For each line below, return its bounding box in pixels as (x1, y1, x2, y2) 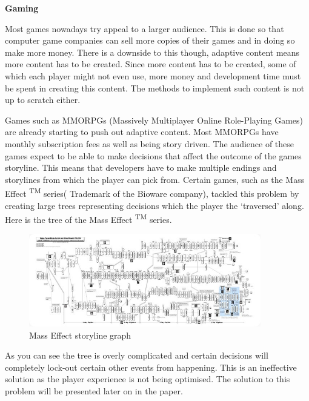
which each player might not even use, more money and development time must (5, 69, 301, 82)
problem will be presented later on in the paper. (5, 385, 183, 397)
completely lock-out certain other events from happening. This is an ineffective (5, 360, 297, 373)
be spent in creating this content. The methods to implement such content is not (5, 81, 305, 94)
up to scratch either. (5, 93, 81, 106)
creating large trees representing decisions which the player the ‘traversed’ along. (5, 199, 304, 211)
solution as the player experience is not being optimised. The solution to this (5, 373, 290, 385)
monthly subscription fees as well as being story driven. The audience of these (5, 137, 294, 150)
